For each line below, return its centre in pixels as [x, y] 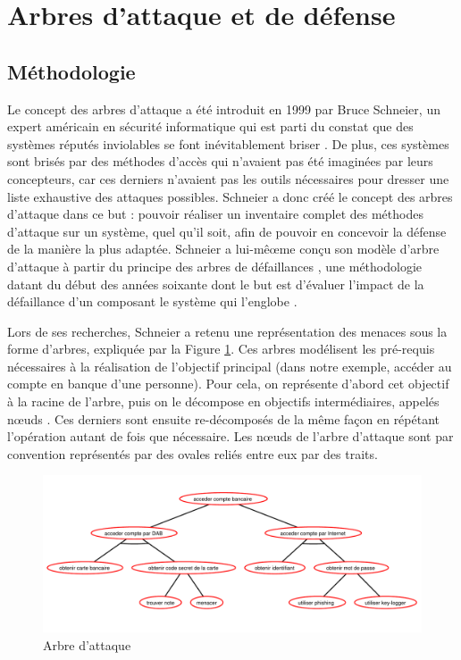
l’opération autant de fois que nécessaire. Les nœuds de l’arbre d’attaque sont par [230, 436]
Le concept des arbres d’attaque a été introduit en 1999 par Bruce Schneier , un [224, 109]
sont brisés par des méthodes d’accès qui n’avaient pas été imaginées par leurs [220, 161]
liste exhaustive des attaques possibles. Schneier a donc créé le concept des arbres [230, 196]
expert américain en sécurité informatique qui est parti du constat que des [210, 126]
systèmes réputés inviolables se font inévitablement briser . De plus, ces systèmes [228, 143]
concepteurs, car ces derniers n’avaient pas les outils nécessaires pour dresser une [228, 178]
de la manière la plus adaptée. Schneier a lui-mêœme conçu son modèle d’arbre [223, 249]
